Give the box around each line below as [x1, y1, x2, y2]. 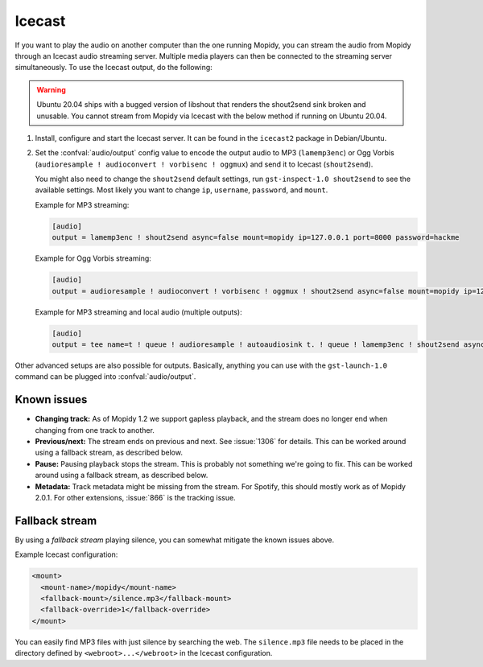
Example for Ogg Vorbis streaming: [35, 253, 152, 263]
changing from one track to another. [35, 425, 155, 434]
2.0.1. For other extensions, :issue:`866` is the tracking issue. [35, 492, 237, 502]
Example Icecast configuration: [14, 550, 118, 559]
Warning [36, 84, 66, 94]
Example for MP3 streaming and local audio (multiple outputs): [35, 307, 242, 317]
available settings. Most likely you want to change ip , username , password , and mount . [35, 185, 328, 195]
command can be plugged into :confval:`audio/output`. [14, 372, 196, 381]
